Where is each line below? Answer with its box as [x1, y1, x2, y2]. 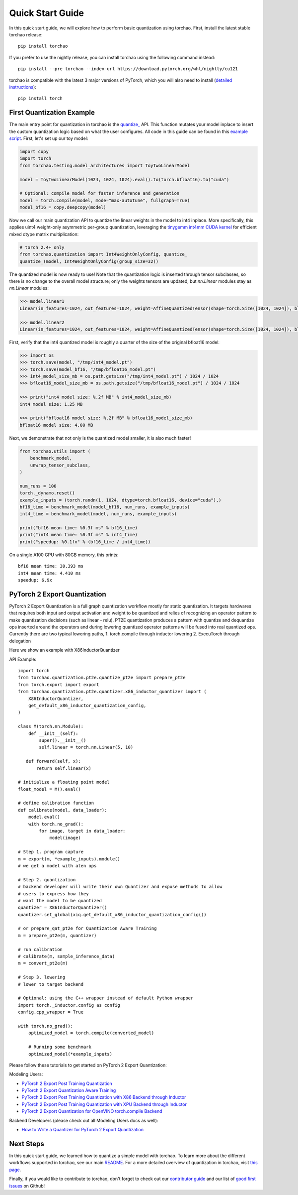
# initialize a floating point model [18, 779, 110, 785]
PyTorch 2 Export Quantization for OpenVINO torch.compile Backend [21, 1108, 162, 1114]
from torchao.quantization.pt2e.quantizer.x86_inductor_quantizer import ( [18, 689, 207, 695]
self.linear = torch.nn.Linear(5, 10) [39, 744, 134, 750]
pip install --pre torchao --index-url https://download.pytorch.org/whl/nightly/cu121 [18, 66, 238, 72]
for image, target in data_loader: [39, 828, 126, 834]
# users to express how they [18, 891, 89, 896]
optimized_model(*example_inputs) [28, 1051, 113, 1057]
